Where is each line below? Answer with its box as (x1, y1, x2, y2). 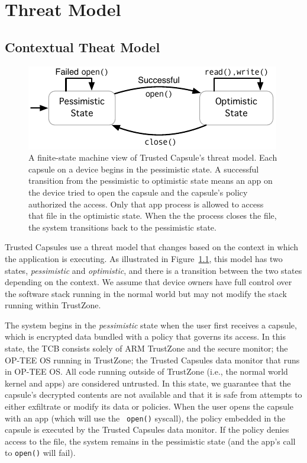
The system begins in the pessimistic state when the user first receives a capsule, (5, 318, 297, 331)
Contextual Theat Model (5, 37, 160, 56)
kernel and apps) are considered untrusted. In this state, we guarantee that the (5, 376, 291, 389)
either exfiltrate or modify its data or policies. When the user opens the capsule (5, 400, 293, 413)
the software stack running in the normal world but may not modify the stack (5, 287, 287, 299)
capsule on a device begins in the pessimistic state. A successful (28, 162, 259, 175)
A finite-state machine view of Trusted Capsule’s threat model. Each (28, 151, 277, 164)
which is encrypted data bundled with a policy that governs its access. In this (5, 330, 286, 343)
